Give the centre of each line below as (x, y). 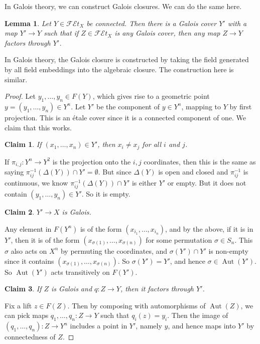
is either (144, 183)
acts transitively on (80, 272)
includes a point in (99, 326)
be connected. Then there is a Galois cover (152, 23)
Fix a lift (18, 305)
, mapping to (201, 106)
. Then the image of (198, 315)
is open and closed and (193, 172)
